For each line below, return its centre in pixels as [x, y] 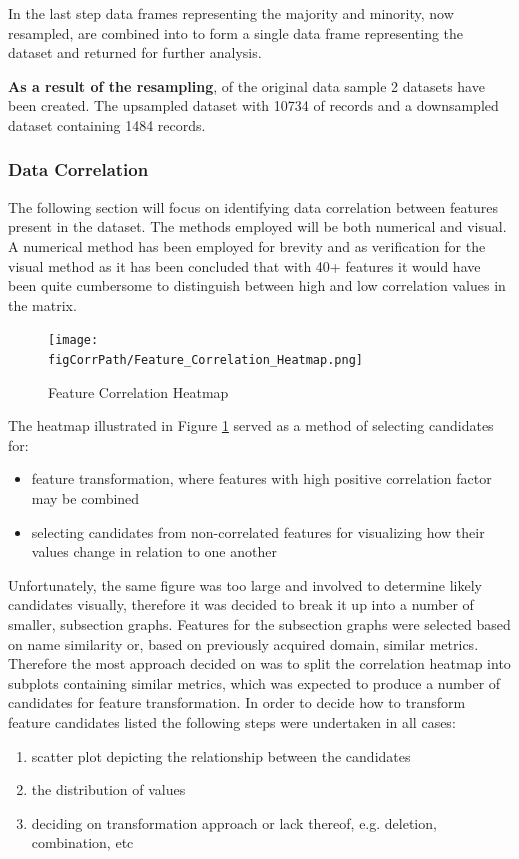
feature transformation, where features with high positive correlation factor [261, 478]
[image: [73, 340]
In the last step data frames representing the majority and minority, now [231, 13]
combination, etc [82, 842]
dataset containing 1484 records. [107, 124]
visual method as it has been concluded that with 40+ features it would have [244, 265]
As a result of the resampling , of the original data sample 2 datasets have [246, 85]
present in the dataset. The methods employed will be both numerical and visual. [257, 226]
